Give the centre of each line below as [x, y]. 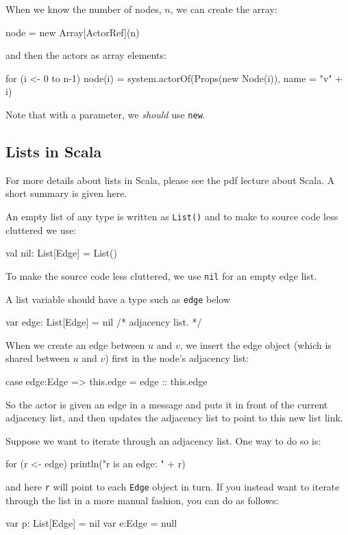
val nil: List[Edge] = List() [61, 253]
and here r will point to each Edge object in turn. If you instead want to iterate [173, 486]
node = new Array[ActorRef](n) [73, 32]
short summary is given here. [66, 193]
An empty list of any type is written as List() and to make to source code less [172, 217]
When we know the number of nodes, [84, 9]
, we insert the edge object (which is [256, 344]
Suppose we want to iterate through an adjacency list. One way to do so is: [163, 440]
